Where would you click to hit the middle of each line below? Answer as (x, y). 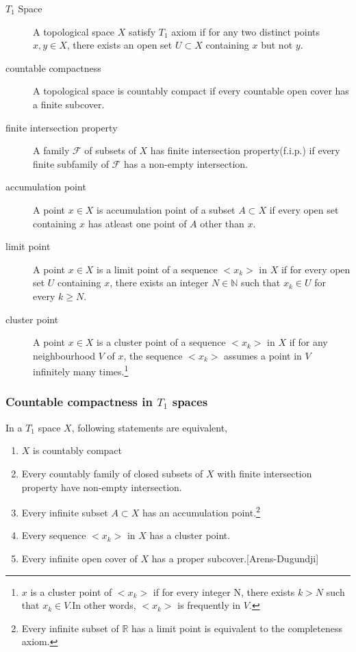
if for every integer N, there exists (224, 591)
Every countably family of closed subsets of (112, 473)
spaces (190, 402)
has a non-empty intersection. (186, 163)
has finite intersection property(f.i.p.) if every (245, 150)
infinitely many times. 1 (81, 370)
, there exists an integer (159, 283)
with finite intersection (265, 473)
